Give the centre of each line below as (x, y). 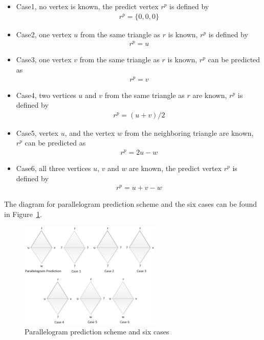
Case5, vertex (37, 132)
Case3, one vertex (44, 59)
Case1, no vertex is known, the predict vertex (87, 6)
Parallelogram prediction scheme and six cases (97, 331)
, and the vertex (90, 132)
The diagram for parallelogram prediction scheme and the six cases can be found (130, 204)
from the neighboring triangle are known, (189, 132)
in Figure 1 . (23, 214)
